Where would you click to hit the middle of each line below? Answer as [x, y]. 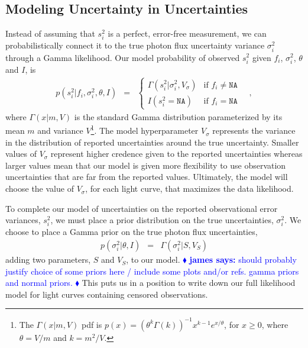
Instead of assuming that [50, 33]
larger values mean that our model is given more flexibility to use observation [146, 165]
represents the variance [254, 130]
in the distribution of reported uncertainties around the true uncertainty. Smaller [152, 142]
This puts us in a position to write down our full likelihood [189, 283]
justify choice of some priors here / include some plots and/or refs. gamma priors [152, 271]
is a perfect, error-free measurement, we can [187, 33]
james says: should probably [243, 260]
